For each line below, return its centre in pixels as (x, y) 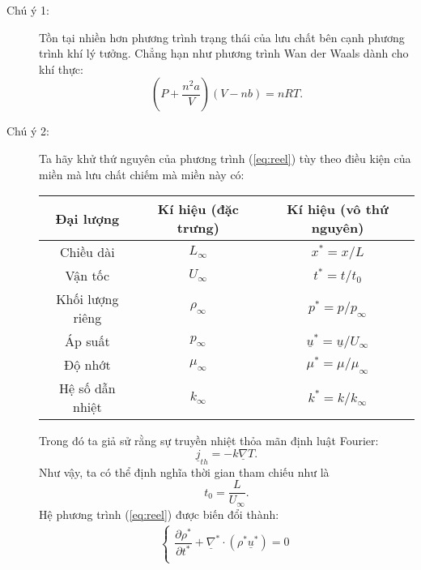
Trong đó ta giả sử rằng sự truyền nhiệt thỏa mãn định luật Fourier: (209, 441)
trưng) (198, 228)
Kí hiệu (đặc (198, 209)
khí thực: (61, 69)
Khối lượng (87, 299)
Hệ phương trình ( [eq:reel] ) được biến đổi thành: (159, 514)
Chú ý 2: (28, 131)
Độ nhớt (87, 365)
